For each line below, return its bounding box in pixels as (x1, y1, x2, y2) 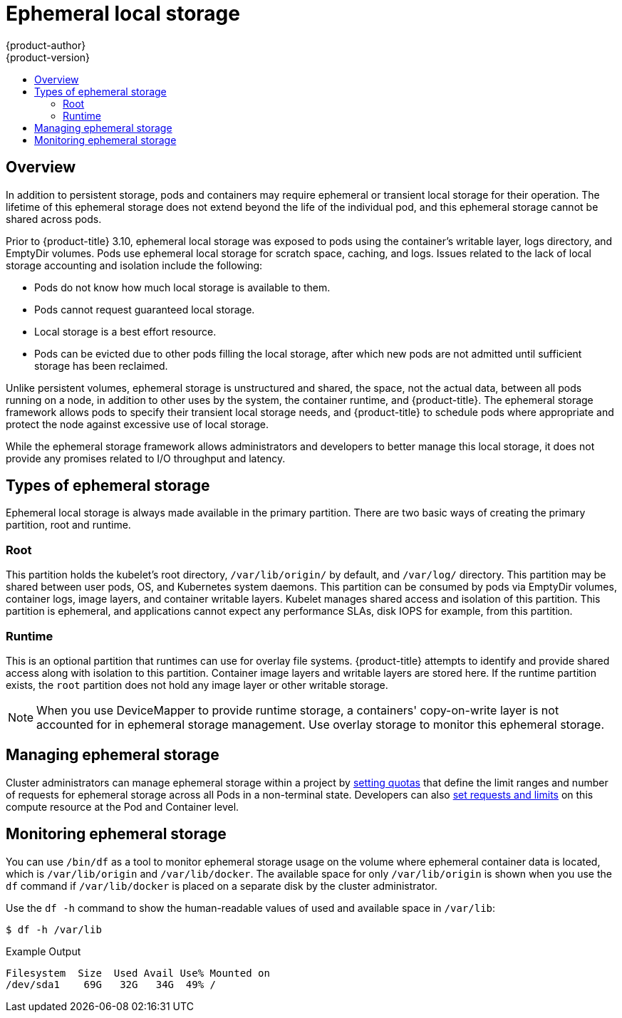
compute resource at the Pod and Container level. (6, 800, 239, 813)
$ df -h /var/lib (6, 923, 102, 935)
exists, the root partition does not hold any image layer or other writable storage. (6, 678, 388, 691)
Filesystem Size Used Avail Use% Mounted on (6, 967, 270, 979)
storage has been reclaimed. (34, 359, 168, 372)
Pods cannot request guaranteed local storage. (34, 303, 255, 316)
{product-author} (6, 38, 86, 51)
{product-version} (6, 51, 90, 63)
